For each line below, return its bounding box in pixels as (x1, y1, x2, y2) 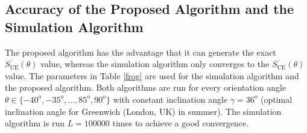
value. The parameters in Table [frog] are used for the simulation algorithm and (5, 69, 299, 82)
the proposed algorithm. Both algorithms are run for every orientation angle (5, 81, 286, 94)
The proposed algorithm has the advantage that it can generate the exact (5, 45, 276, 58)
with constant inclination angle (113, 92, 228, 105)
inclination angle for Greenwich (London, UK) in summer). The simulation (5, 105, 282, 117)
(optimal (260, 92, 293, 105)
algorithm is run (5, 117, 65, 129)
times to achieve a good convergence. (112, 117, 249, 129)
